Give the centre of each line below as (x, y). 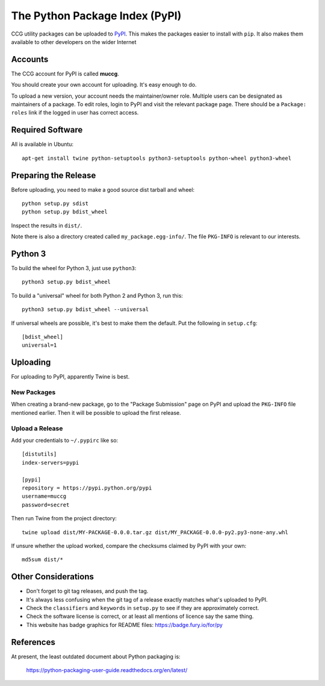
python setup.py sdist (55, 203)
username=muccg (44, 496)
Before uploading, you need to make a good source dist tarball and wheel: (103, 189)
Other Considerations (53, 577)
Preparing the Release (54, 175)
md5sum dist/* (42, 560)
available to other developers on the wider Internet (74, 42)
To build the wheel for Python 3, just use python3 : (74, 268)
